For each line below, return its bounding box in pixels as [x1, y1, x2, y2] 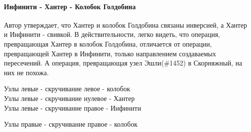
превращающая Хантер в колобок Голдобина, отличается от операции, [4, 38, 212, 49]
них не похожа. [4, 67, 49, 77]
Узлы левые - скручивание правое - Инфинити [4, 102, 141, 113]
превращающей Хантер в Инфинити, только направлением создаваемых [4, 48, 216, 58]
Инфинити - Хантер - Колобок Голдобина [4, 1, 136, 11]
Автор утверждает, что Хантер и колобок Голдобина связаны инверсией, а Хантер [4, 19, 247, 30]
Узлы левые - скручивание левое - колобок [4, 83, 130, 94]
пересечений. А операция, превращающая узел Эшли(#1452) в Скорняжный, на [4, 58, 242, 68]
